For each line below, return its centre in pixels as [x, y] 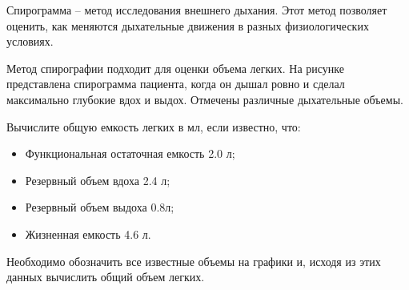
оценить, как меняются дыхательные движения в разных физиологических [188, 25]
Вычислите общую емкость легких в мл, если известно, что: [154, 126]
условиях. [30, 41]
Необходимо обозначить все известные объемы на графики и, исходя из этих [194, 261]
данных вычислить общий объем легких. [106, 277]
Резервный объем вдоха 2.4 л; [98, 180]
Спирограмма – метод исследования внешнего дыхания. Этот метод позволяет [197, 10]
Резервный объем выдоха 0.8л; [100, 207]
